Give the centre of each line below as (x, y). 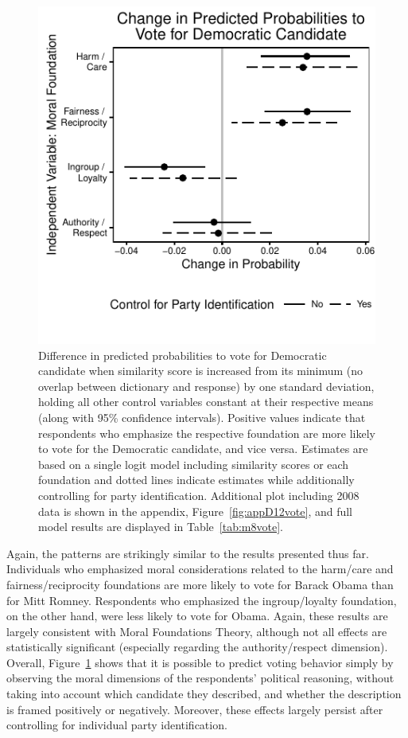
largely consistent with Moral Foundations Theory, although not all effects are (197, 631)
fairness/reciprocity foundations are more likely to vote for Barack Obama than (200, 584)
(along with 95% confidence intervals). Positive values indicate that (202, 417)
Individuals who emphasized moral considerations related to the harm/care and (200, 569)
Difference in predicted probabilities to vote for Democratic (183, 355)
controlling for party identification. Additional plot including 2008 (199, 495)
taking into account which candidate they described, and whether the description (204, 694)
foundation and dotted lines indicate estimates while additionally (196, 480)
